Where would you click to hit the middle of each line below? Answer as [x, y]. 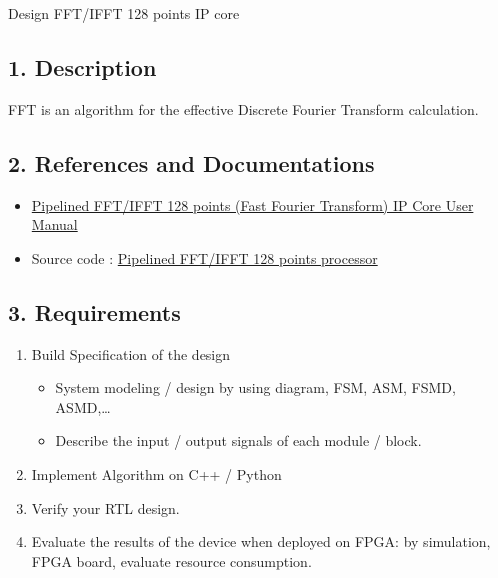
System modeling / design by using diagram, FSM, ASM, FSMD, [255, 387]
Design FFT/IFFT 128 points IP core [124, 13]
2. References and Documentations [191, 162]
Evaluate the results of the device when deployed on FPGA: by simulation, [261, 541]
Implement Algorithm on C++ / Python [156, 473]
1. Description [82, 66]
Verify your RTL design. [105, 507]
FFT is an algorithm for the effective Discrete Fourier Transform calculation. [243, 108]
